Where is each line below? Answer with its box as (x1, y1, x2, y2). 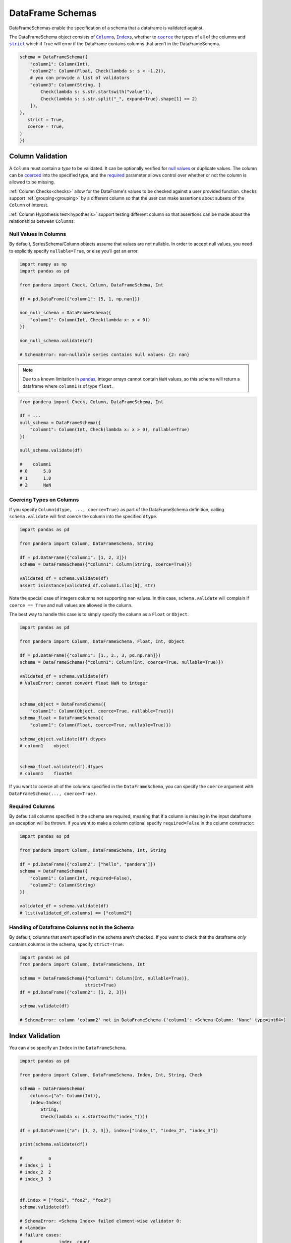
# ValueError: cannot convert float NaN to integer (19, 680, 148, 686)
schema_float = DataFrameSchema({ (19, 715, 104, 721)
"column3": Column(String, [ (30, 82, 101, 88)
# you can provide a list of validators (30, 75, 130, 81)
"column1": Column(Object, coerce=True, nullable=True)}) (30, 708, 174, 713)
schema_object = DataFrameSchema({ (19, 701, 106, 707)
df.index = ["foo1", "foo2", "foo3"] (19, 1197, 112, 1203)
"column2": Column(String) (30, 883, 96, 888)
